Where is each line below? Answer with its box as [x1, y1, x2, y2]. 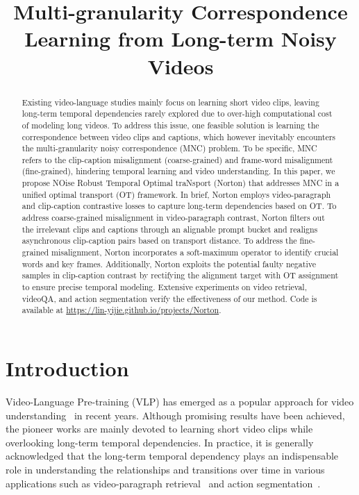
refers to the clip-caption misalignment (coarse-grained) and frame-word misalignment [22, 153, 333, 165]
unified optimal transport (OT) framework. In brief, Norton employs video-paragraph [22, 188, 331, 200]
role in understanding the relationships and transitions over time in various [6, 462, 325, 476]
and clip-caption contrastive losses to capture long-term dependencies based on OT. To [22, 200, 337, 212]
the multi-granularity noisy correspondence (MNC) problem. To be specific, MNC [22, 142, 317, 154]
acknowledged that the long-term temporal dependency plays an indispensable [6, 448, 339, 463]
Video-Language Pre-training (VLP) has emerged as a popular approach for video [6, 394, 354, 408]
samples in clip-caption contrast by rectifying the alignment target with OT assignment [22, 269, 339, 281]
